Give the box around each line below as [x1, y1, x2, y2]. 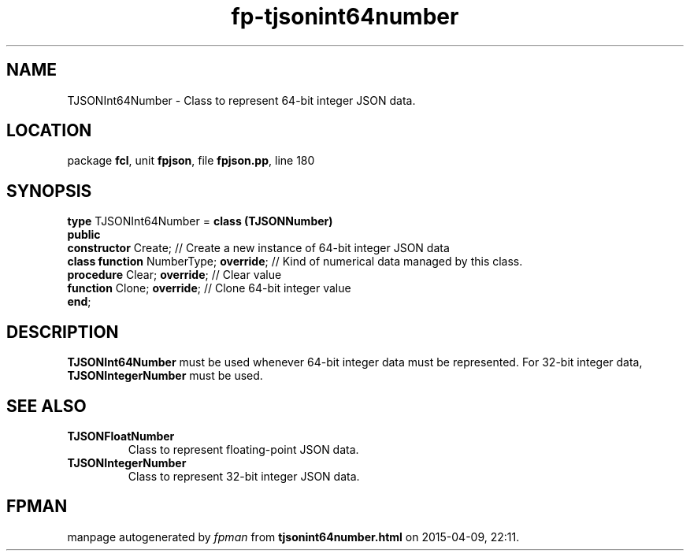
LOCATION [6, 121, 92, 141]
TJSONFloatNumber [67, 429, 175, 443]
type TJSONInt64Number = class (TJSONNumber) [67, 214, 333, 228]
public [67, 228, 101, 242]
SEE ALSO [6, 395, 87, 416]
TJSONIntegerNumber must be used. [67, 369, 263, 383]
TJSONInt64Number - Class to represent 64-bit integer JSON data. [67, 93, 416, 107]
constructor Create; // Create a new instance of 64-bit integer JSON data [67, 241, 450, 255]
